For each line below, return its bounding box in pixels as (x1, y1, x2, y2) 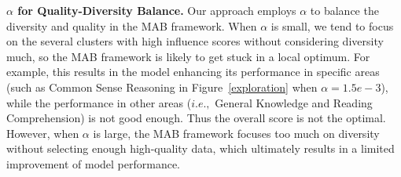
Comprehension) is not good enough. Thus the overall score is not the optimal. (6, 110, 386, 126)
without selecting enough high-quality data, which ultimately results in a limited (6, 140, 395, 157)
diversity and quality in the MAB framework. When (6, 17, 257, 34)
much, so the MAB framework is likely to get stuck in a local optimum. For (6, 48, 370, 64)
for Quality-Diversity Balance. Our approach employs (17, 2, 296, 18)
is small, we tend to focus (270, 17, 394, 34)
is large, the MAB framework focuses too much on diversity (93, 125, 380, 141)
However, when (6, 125, 79, 141)
